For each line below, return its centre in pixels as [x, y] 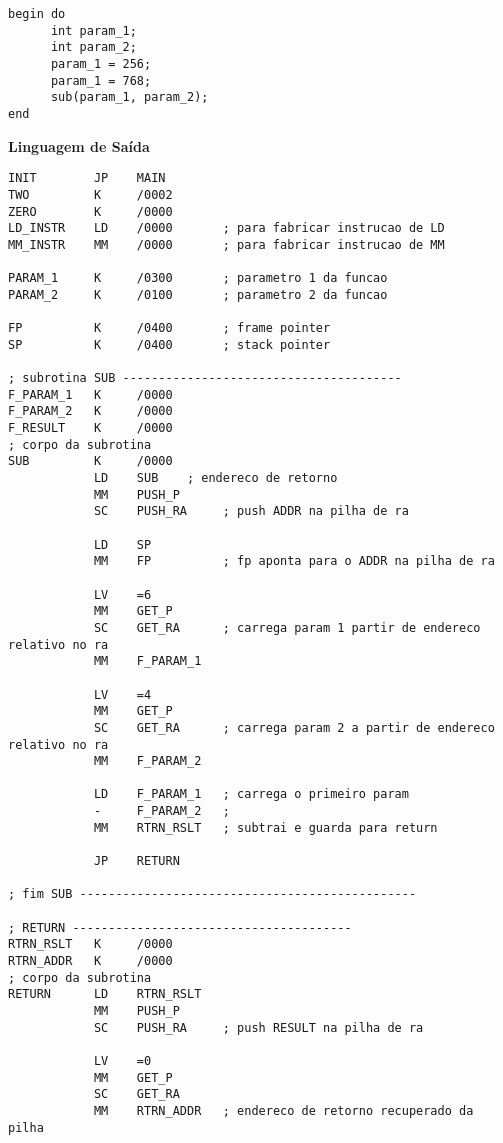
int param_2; [93, 47]
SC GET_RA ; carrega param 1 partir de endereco [287, 627]
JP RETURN [136, 861]
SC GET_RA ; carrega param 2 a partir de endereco [294, 727]
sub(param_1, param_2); [129, 97]
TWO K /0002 [90, 194]
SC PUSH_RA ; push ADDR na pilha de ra [251, 511]
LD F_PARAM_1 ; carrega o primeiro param [251, 794]
